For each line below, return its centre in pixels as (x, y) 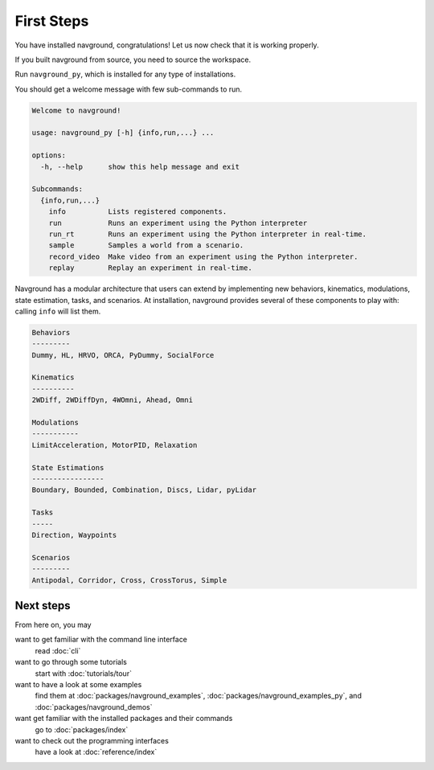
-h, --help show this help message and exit (140, 166)
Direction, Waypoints (74, 535)
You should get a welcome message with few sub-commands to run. (129, 89)
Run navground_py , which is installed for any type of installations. (125, 74)
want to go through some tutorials (71, 662)
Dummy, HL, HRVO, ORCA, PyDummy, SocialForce (123, 355)
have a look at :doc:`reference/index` (96, 752)
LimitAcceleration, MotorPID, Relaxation (115, 445)
